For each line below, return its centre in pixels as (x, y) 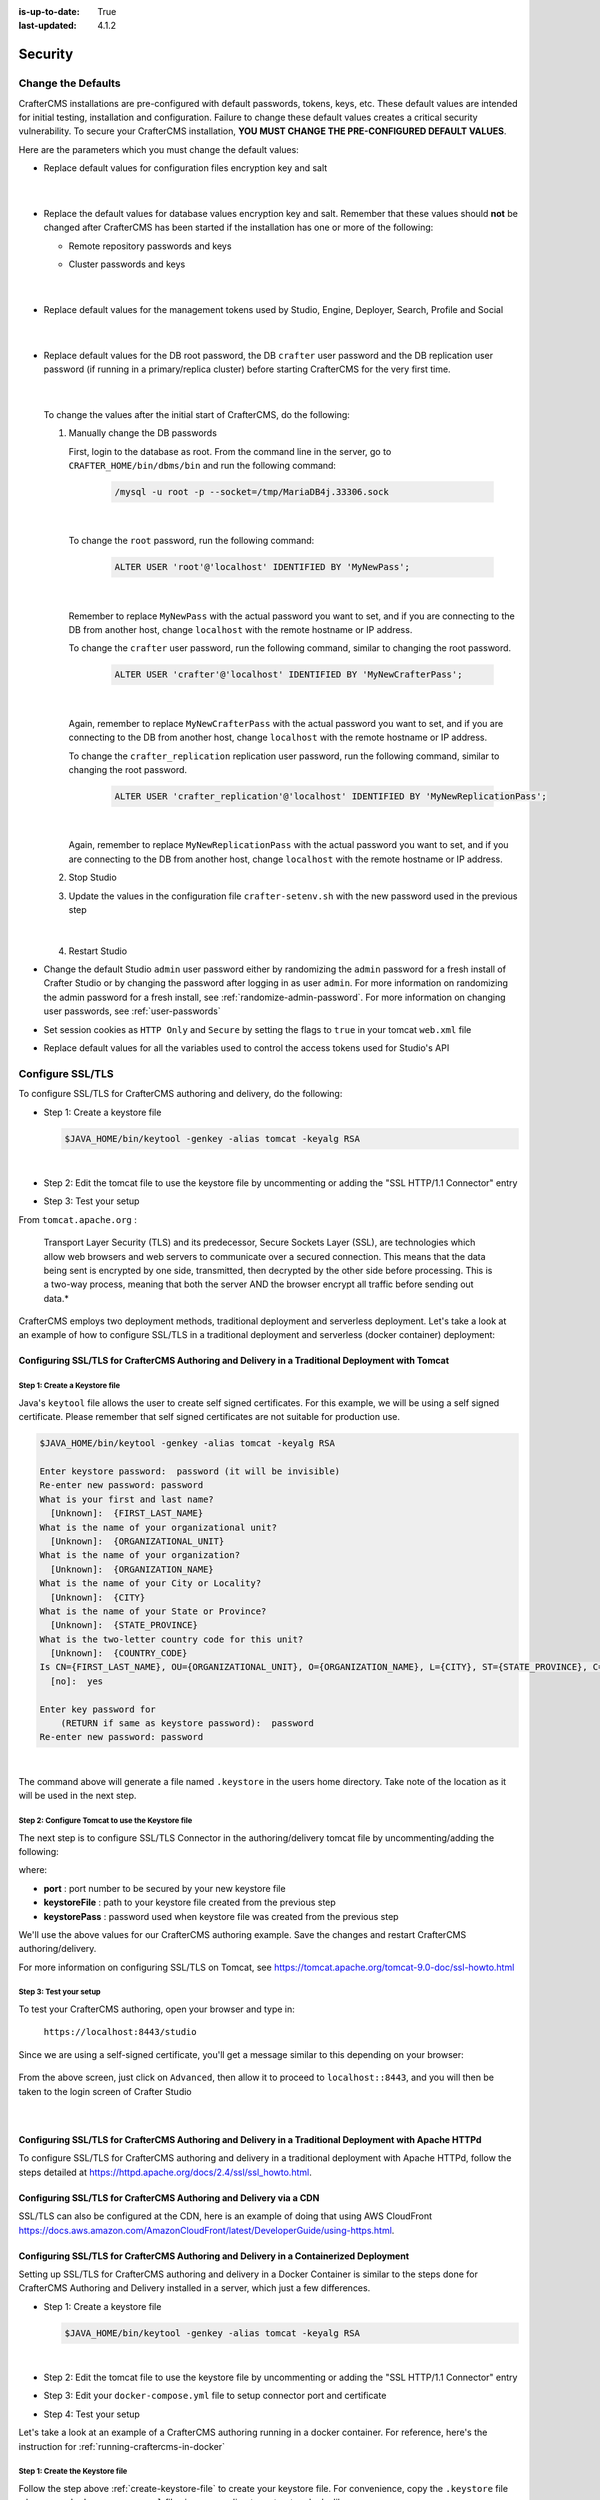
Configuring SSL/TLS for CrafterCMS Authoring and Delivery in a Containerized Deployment (214, 2256)
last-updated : (47, 26)
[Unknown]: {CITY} (98, 1597)
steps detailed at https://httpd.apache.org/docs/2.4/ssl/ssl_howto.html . (165, 2172)
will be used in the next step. (77, 1796)
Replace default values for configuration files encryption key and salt (185, 168)
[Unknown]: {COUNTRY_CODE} (119, 1653)
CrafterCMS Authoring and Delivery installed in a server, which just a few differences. (194, 2288)
